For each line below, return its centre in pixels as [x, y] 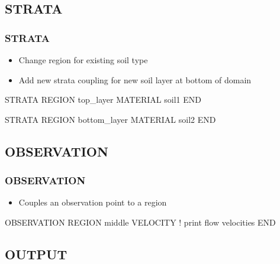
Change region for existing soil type [83, 60]
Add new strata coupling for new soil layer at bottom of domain [135, 79]
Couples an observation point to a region [93, 202]
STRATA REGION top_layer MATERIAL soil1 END [103, 100]
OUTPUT [36, 254]
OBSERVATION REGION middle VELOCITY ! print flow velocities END [140, 222]
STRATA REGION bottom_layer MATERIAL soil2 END [110, 119]
